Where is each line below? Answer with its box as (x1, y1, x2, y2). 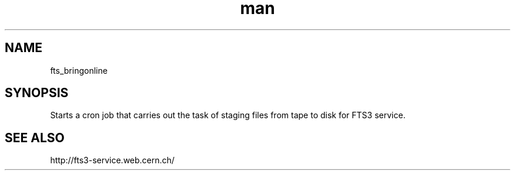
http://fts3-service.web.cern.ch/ (50, 155, 175, 166)
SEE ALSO (5, 130, 65, 145)
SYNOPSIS (5, 85, 69, 101)
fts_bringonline (50, 65, 108, 76)
